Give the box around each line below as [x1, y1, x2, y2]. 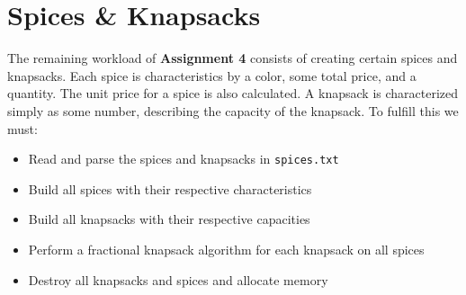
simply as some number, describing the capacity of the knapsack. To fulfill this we [7, 101, 459, 120]
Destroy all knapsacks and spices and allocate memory [28, 270, 328, 289]
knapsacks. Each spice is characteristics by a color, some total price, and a [7, 66, 417, 85]
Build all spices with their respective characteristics [28, 179, 312, 198]
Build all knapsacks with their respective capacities [28, 210, 310, 228]
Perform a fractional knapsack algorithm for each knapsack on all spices [28, 239, 425, 258]
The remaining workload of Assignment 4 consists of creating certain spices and [7, 49, 458, 67]
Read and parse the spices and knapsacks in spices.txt [28, 149, 339, 168]
